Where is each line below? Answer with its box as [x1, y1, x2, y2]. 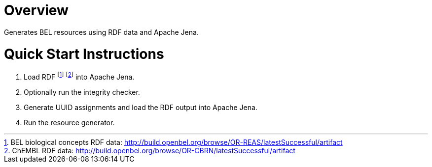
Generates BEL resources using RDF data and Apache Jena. [4, 28, 199, 36]
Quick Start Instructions [4, 45, 164, 62]
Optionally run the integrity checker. [24, 87, 140, 96]
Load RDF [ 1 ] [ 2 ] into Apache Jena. [24, 71, 135, 81]
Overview [4, 2, 69, 19]
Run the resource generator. [24, 118, 115, 127]
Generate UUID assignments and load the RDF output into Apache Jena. [24, 103, 257, 111]
